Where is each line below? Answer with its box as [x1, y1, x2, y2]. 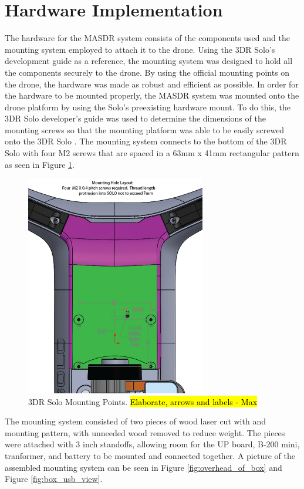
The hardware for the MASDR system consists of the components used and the [5, 32, 290, 44]
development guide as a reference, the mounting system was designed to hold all [5, 55, 293, 67]
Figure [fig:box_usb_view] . [5, 473, 103, 485]
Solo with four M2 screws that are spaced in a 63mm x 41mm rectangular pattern [5, 147, 299, 159]
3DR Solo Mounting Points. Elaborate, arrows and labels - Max [28, 395, 258, 407]
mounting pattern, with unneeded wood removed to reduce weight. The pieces [5, 426, 285, 439]
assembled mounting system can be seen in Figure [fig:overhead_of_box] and [5, 461, 282, 473]
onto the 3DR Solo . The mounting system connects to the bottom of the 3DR [5, 135, 287, 147]
